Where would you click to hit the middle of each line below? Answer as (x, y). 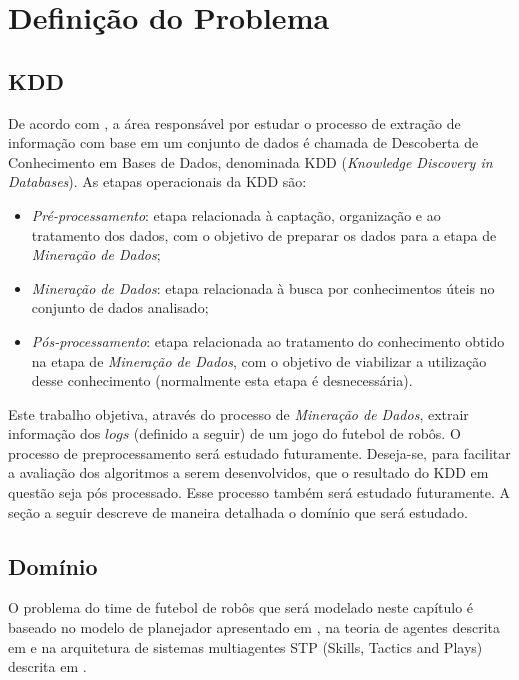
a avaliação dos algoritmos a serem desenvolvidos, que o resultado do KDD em (248, 472)
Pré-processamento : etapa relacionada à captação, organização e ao (236, 214)
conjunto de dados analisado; (120, 307)
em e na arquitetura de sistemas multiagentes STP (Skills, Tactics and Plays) (245, 646)
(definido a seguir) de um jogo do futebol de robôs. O (297, 433)
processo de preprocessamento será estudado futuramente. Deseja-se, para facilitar (259, 452)
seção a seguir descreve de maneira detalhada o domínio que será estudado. (238, 511)
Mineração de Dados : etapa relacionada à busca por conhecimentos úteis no (263, 287)
